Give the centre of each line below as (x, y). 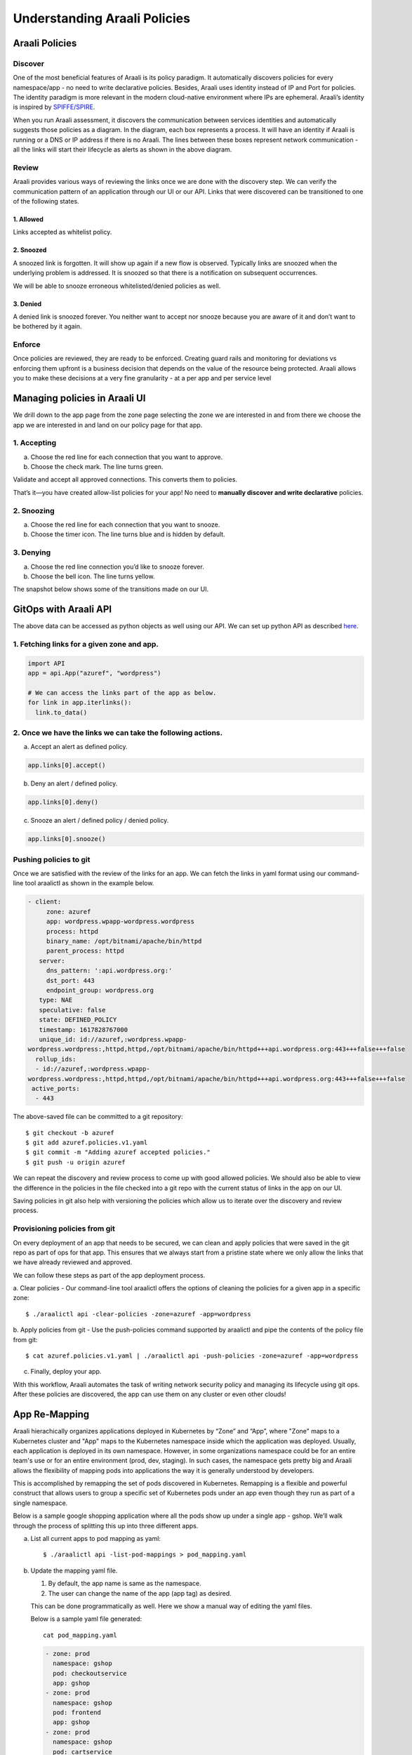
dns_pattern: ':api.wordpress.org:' (109, 971)
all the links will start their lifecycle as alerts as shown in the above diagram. (122, 150)
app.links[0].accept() (67, 766)
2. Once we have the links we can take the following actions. (118, 733)
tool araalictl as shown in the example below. (89, 883)
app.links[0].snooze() (67, 839)
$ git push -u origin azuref (75, 1162)
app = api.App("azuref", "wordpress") (94, 673)
